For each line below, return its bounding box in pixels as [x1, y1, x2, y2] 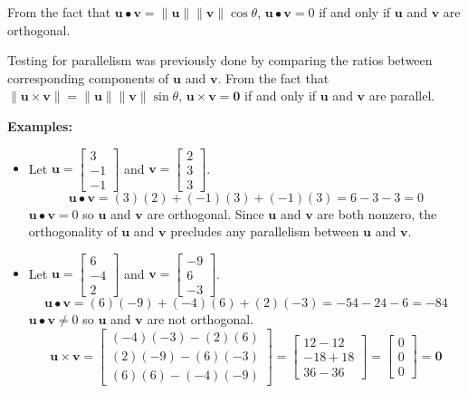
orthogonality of [28, 222, 118, 241]
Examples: [7, 116, 72, 135]
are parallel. [368, 86, 435, 105]
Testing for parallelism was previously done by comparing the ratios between [7, 51, 433, 70]
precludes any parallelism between [170, 222, 359, 241]
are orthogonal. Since [147, 204, 264, 223]
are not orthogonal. [147, 309, 253, 328]
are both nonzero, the [317, 204, 437, 223]
